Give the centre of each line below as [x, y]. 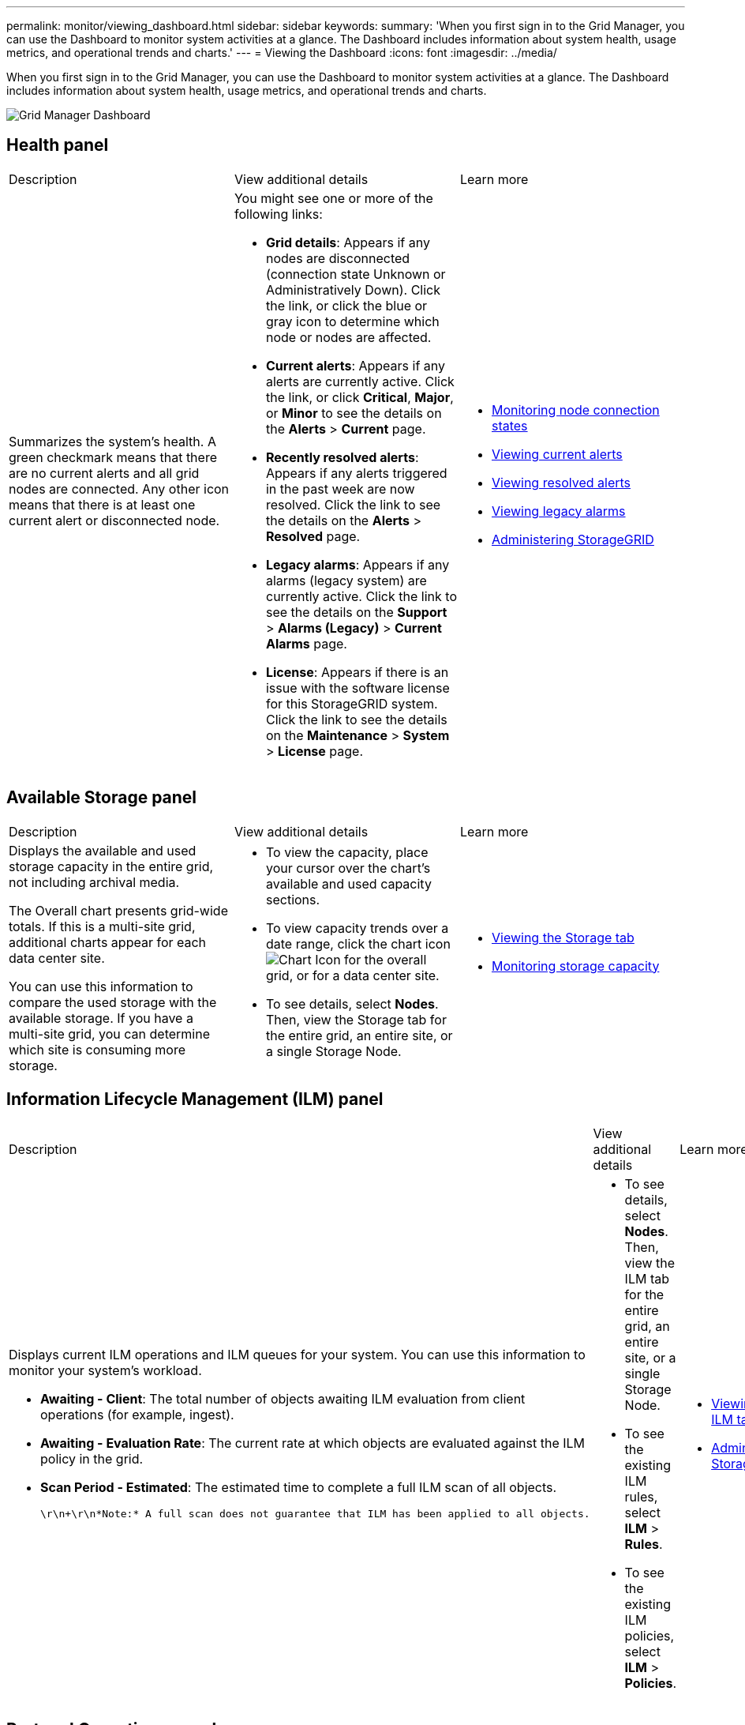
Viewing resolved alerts [561, 482]
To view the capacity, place [347, 852]
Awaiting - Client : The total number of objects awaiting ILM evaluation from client [283, 1399]
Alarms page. [306, 643]
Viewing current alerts [557, 454]
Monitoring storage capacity [575, 966]
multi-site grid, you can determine [109, 1033]
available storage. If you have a [101, 1018]
